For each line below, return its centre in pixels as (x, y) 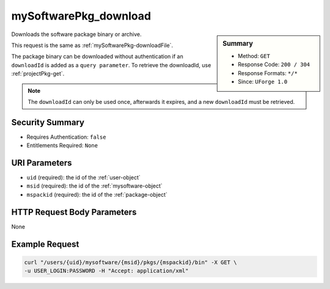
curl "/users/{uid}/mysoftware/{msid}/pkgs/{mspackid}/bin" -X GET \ (130, 262)
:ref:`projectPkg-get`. (38, 74)
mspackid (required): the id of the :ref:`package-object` (97, 194)
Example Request (45, 244)
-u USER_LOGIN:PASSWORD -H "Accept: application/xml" (106, 271)
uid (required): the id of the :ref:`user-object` (83, 178)
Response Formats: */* (268, 73)
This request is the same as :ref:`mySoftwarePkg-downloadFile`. (92, 45)
